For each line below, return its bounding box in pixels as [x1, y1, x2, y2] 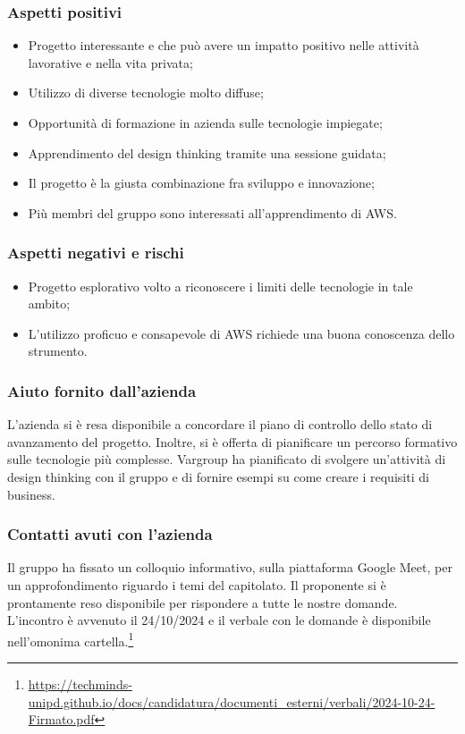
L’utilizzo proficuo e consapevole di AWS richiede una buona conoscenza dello [28, 324, 455, 342]
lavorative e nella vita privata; [28, 53, 193, 72]
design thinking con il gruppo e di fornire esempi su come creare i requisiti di [7, 467, 429, 485]
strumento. [28, 342, 88, 360]
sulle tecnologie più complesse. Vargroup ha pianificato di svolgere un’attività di [7, 450, 446, 468]
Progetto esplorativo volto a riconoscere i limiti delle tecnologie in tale [28, 276, 413, 295]
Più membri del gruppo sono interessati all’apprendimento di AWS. [28, 203, 397, 222]
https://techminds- [28, 675, 132, 693]
